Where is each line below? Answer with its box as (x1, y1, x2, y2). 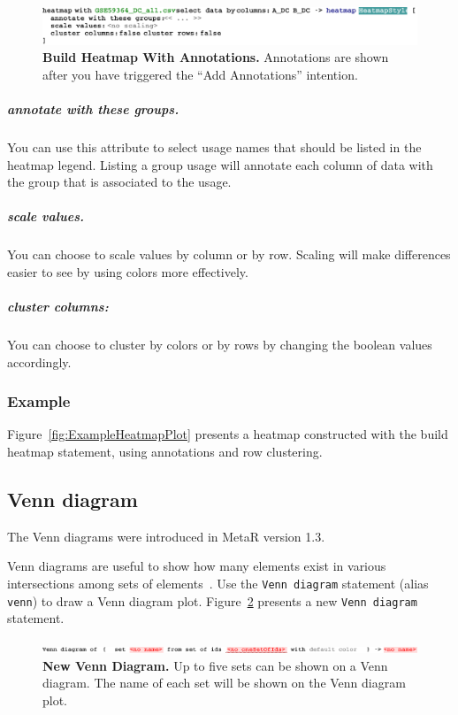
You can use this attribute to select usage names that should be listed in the (7, 137, 422, 156)
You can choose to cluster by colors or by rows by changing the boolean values (7, 335, 432, 354)
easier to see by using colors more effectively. (7, 262, 248, 281)
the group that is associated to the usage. (7, 173, 232, 191)
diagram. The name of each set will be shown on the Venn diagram (42, 673, 406, 692)
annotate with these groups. (7, 100, 179, 119)
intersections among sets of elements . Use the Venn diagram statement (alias (7, 574, 429, 593)
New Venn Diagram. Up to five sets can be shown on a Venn (42, 656, 388, 674)
